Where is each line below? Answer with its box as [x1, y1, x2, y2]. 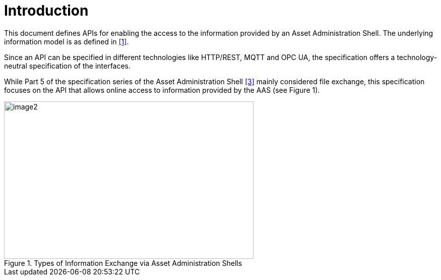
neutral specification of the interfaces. [4, 61, 131, 70]
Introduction [4, 2, 89, 19]
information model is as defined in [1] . [4, 37, 129, 46]
